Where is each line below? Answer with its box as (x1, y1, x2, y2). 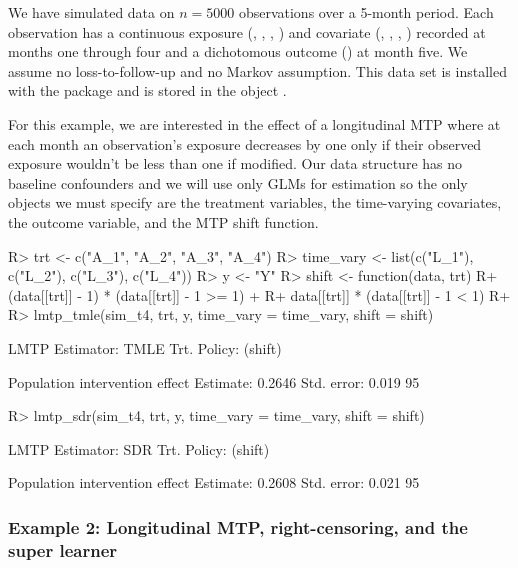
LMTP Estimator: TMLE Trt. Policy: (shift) (8, 337, 282, 358)
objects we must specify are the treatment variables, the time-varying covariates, (8, 192, 502, 213)
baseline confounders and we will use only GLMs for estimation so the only (8, 172, 468, 193)
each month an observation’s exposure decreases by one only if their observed (8, 133, 482, 154)
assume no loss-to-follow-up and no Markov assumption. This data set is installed (8, 60, 507, 81)
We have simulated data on (8, 2, 175, 22)
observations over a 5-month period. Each (238, 2, 494, 22)
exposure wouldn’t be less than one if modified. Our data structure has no (8, 153, 463, 174)
